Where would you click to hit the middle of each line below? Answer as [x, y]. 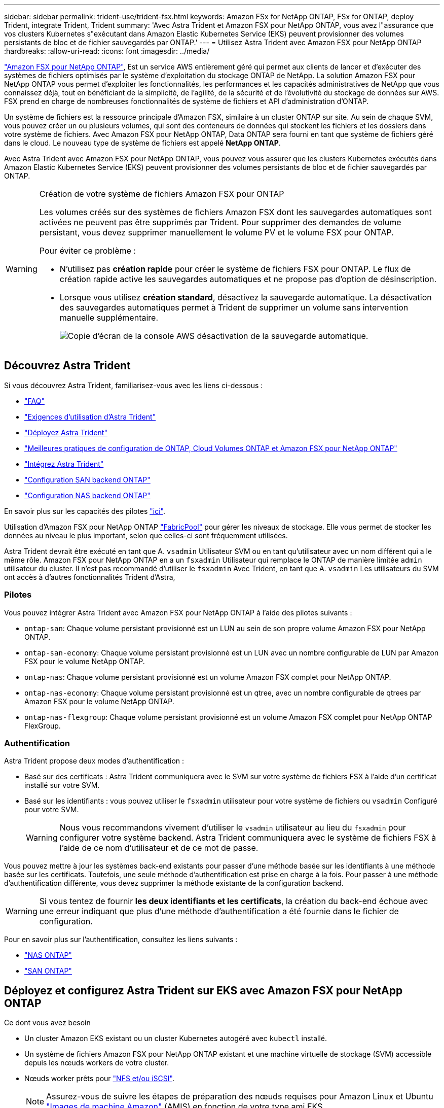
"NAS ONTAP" [48, 955]
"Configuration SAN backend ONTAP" [87, 479]
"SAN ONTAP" [48, 971]
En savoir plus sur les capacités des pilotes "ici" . [85, 511]
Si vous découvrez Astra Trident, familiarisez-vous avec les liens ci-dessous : [134, 385]
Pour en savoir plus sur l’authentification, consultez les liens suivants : [121, 940]
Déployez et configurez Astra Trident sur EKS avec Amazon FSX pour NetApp [203, 990]
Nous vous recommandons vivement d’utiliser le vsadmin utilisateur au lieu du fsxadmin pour [233, 828]
